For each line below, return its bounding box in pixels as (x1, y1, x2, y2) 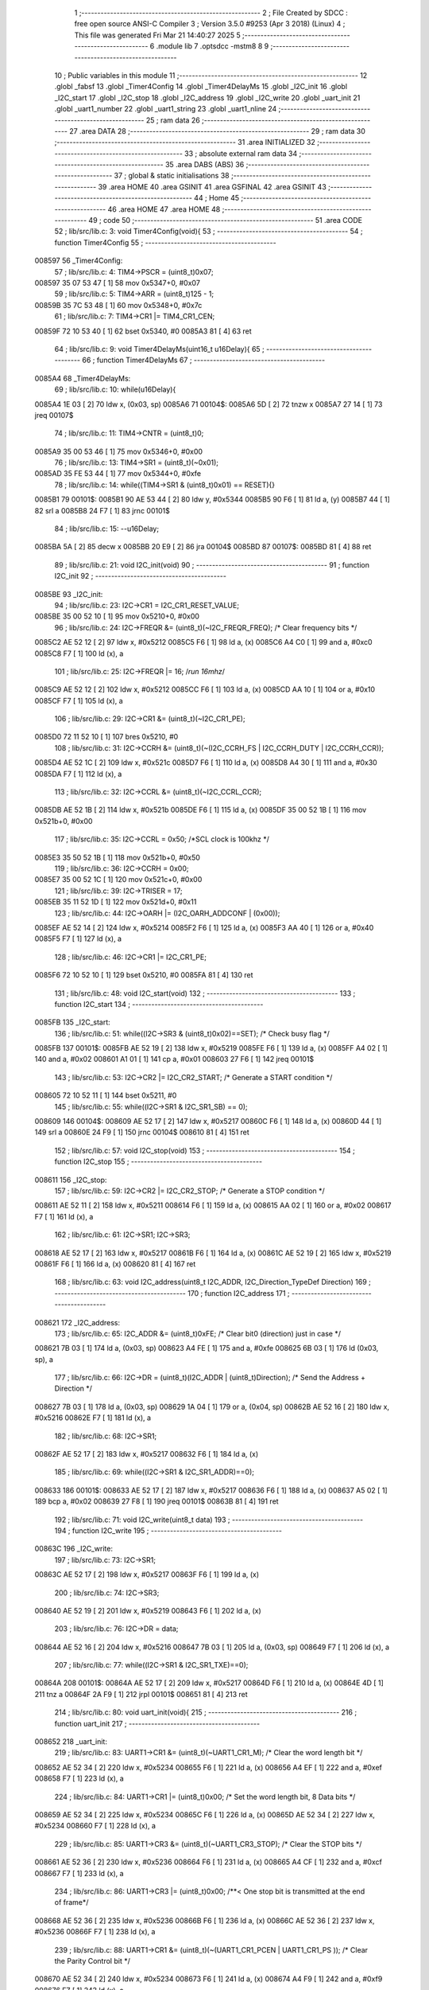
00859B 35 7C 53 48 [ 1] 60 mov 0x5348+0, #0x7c (34, 300, 203, 310)
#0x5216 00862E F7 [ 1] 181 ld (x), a (34, 1413, 151, 1422)
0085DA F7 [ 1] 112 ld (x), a (34, 769, 122, 778)
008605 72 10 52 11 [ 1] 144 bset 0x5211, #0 (34, 1091, 177, 1100)
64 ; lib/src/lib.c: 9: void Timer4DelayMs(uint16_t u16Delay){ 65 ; (54, 344, 265, 353)
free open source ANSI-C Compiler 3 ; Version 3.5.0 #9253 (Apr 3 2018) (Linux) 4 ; (74, 19, 346, 29)
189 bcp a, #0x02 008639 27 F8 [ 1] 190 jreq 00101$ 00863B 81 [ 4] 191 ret (34, 1496, 279, 1506)
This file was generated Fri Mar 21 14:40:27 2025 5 (74, 30, 242, 40)
